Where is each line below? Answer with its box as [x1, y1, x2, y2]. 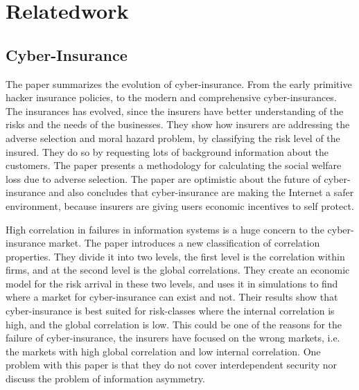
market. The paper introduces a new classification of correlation [49, 236, 320, 250]
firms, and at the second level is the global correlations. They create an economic [6, 263, 350, 277]
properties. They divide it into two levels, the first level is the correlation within [6, 249, 345, 263]
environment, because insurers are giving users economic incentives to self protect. [6, 198, 354, 213]
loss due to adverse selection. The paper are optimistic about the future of [6, 171, 321, 186]
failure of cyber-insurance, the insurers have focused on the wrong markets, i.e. [6, 330, 340, 345]
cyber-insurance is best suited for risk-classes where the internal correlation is [6, 303, 335, 318]
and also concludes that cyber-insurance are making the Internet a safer [49, 185, 354, 200]
